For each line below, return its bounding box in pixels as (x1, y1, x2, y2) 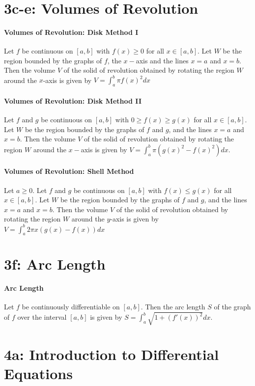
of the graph (214, 302, 251, 312)
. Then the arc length (141, 302, 205, 312)
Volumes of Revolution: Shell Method (4, 166, 134, 176)
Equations (4, 363, 73, 383)
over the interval (17, 312, 67, 322)
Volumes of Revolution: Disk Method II (4, 95, 142, 106)
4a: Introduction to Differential (4, 344, 219, 364)
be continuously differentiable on (22, 302, 120, 312)
